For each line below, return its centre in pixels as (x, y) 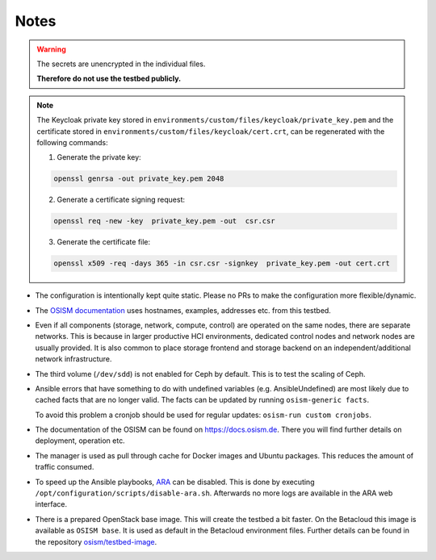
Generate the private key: (99, 157)
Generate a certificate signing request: (121, 200)
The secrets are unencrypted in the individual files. (121, 64)
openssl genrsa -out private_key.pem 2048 (139, 179)
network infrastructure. (73, 359)
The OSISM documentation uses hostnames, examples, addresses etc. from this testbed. (183, 310)
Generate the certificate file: (104, 242)
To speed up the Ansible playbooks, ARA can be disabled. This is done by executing (175, 482)
